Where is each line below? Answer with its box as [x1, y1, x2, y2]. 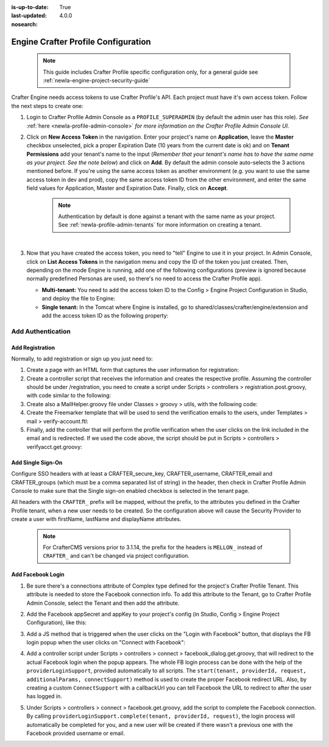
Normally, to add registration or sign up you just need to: [11, 355, 153, 362]
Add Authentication [11, 327, 71, 335]
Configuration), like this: [26, 619, 87, 626]
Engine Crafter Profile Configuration [11, 37, 152, 47]
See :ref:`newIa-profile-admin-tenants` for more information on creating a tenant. [58, 221, 262, 228]
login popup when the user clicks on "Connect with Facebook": [26, 639, 186, 646]
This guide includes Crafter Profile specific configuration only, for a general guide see [43, 68, 258, 76]
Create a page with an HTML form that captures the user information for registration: [26, 366, 239, 374]
